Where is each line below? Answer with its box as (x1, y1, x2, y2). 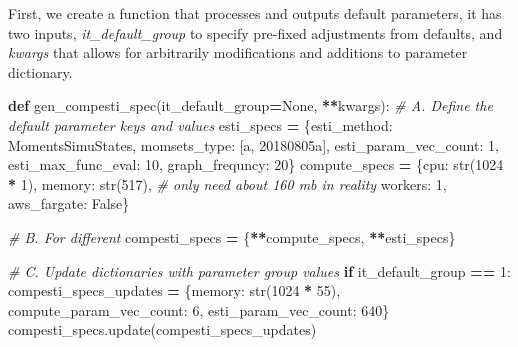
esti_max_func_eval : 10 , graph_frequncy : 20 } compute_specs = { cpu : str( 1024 (8, 154, 504, 175)
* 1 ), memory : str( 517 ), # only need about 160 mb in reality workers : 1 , (8, 173, 447, 194)
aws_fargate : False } (8, 193, 130, 214)
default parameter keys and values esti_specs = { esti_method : (8, 114, 393, 135)
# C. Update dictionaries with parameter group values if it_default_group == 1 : (8, 260, 511, 281)
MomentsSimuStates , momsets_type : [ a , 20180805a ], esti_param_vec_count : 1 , (8, 134, 499, 155)
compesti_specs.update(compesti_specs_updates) (8, 319, 317, 340)
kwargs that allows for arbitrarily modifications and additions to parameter (8, 42, 468, 63)
